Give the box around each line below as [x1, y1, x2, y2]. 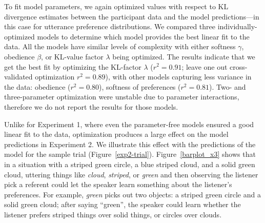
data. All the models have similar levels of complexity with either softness [4, 41, 236, 52]
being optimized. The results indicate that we [112, 51, 255, 62]
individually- [217, 21, 257, 32]
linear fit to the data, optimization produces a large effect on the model [4, 129, 229, 139]
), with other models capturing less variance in [105, 71, 252, 82]
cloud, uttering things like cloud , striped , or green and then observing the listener [4, 169, 258, 179]
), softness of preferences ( [99, 81, 181, 92]
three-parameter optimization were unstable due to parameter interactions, [4, 91, 239, 102]
